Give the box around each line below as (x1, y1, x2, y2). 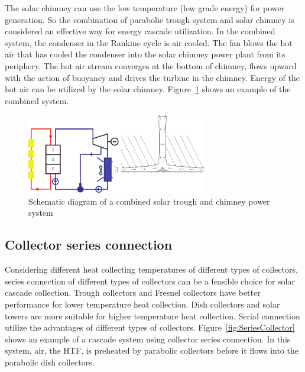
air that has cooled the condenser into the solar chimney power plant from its (5, 48, 285, 60)
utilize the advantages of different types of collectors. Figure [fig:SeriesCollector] (5, 321, 295, 334)
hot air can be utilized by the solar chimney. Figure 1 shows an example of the (5, 83, 291, 95)
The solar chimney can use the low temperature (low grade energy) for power (5, 2, 285, 14)
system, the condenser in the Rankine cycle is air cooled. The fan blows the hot (5, 36, 293, 48)
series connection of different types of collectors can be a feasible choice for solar (5, 274, 295, 287)
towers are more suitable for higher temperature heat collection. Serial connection (5, 309, 300, 322)
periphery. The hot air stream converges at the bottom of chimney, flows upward (5, 59, 297, 72)
